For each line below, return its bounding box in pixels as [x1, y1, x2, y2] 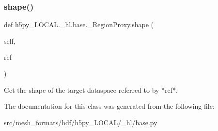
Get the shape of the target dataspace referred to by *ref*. [4, 84, 178, 95]
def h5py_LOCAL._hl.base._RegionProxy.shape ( [4, 19, 154, 30]
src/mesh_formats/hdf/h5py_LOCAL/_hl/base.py [4, 117, 157, 127]
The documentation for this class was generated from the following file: [4, 101, 215, 111]
